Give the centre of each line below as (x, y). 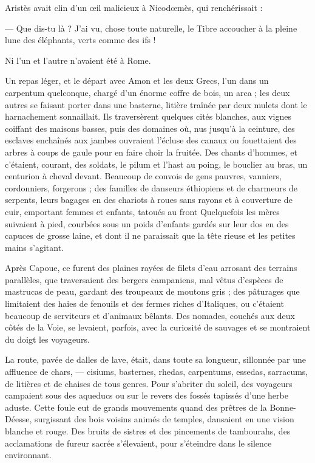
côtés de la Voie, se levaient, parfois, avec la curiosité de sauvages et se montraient (158, 327)
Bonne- (283, 407)
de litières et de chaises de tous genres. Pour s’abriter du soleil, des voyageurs (149, 383)
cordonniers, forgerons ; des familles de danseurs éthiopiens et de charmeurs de (151, 187)
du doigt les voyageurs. (47, 339)
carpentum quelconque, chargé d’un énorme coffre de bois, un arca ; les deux (147, 92)
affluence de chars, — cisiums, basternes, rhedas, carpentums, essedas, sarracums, (157, 372)
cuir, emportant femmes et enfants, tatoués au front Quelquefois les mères (142, 211)
